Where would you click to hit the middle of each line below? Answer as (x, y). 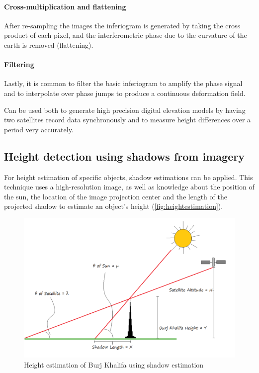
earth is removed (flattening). (49, 45)
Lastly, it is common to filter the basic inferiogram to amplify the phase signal (123, 83)
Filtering (19, 64)
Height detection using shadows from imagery (124, 156)
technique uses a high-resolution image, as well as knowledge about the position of (129, 187)
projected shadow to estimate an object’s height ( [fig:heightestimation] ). (114, 206)
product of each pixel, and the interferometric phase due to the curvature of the (126, 35)
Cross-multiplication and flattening (65, 6)
